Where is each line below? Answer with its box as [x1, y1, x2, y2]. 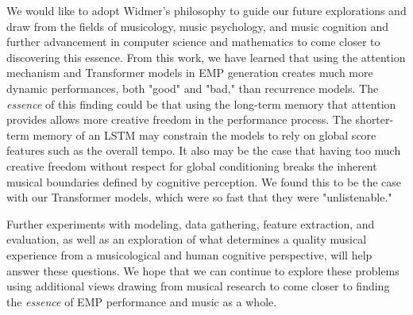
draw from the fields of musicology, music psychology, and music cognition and [6, 17, 389, 34]
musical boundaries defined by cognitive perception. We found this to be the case [6, 173, 402, 190]
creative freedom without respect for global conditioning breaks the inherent [6, 157, 377, 174]
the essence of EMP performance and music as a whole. [6, 293, 277, 309]
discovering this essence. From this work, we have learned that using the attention [6, 48, 406, 65]
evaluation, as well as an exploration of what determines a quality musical [6, 231, 367, 248]
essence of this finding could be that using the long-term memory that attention [6, 95, 396, 112]
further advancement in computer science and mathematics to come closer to [6, 33, 380, 50]
